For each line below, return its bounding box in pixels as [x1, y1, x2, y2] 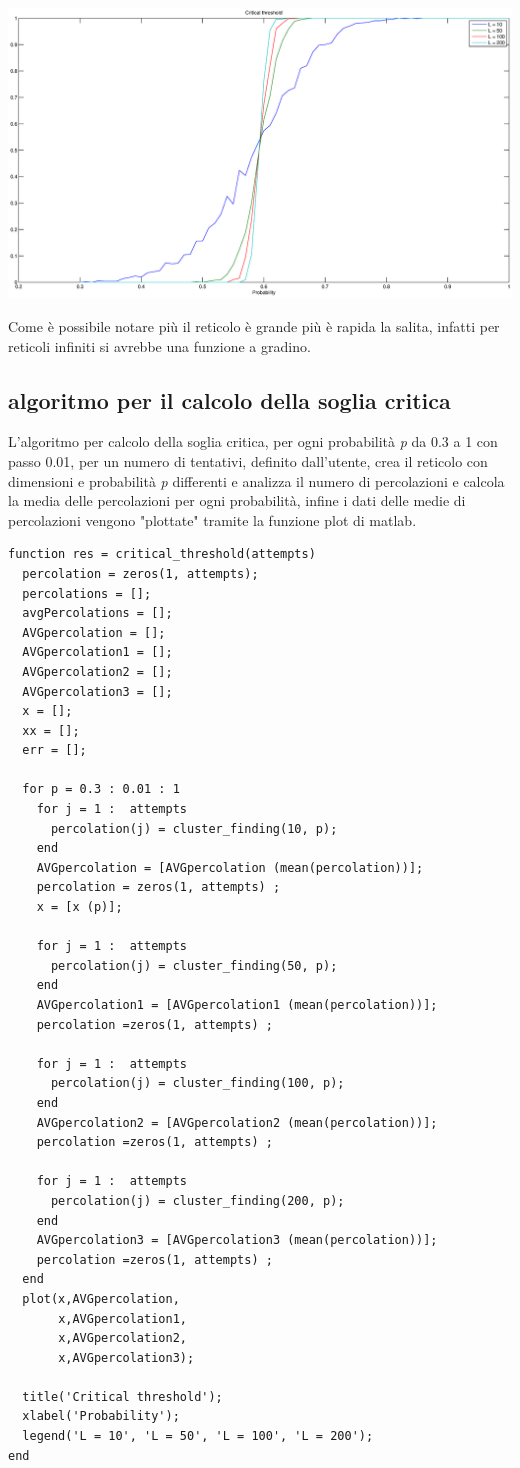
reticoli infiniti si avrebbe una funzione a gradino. [8, 335, 311, 356]
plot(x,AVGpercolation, [22, 1291, 180, 1306]
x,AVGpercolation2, [58, 1331, 187, 1346]
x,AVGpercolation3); [58, 1350, 195, 1365]
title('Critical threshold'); [22, 1389, 223, 1404]
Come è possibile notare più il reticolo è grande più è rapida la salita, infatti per [8, 315, 500, 336]
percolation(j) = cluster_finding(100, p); [50, 1076, 345, 1091]
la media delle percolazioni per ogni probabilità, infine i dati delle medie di [8, 490, 466, 511]
